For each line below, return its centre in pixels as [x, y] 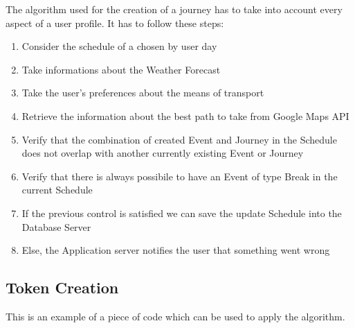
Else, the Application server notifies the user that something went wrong [176, 250]
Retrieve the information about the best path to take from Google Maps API [185, 115]
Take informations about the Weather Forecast [121, 69]
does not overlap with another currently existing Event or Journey [163, 153]
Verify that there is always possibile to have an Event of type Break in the [180, 176]
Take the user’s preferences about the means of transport [143, 93]
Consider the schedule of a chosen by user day [119, 46]
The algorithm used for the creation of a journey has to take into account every [174, 9]
